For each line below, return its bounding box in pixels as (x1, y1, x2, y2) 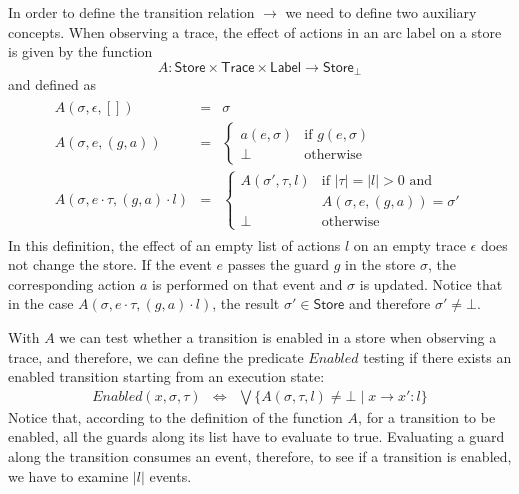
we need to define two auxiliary (285, 2, 477, 22)
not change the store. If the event (8, 254, 212, 275)
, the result (212, 293, 280, 314)
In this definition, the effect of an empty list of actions (8, 234, 341, 255)
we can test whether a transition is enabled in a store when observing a (59, 326, 497, 347)
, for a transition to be (358, 406, 496, 427)
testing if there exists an (363, 346, 512, 367)
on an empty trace (353, 234, 466, 255)
